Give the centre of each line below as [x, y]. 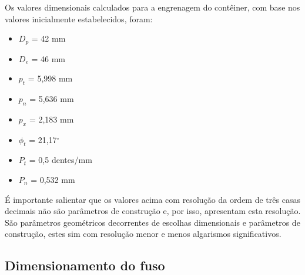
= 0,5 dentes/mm [61, 160]
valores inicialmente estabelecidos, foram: [79, 18]
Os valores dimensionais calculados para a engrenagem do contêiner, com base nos [152, 7]
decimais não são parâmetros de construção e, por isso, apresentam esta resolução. [153, 211]
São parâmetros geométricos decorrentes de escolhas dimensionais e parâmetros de [152, 222]
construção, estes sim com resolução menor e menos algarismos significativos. [143, 234]
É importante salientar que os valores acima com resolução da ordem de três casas [152, 199]
